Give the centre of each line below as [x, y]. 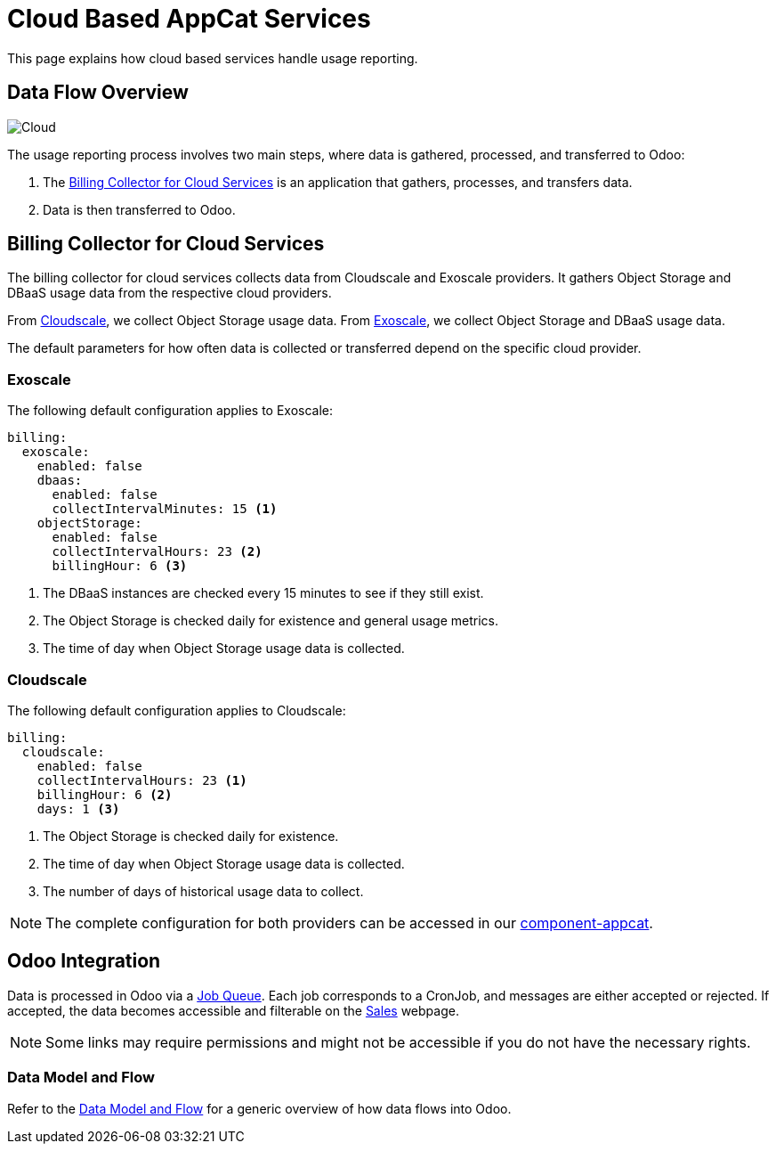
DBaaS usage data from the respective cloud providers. [170, 293]
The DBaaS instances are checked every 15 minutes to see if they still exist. [263, 593]
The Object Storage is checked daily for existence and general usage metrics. [271, 621]
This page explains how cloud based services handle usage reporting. [213, 58]
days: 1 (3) [78, 808]
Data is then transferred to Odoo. [139, 209]
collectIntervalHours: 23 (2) [157, 552]
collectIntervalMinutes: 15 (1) [165, 509]
